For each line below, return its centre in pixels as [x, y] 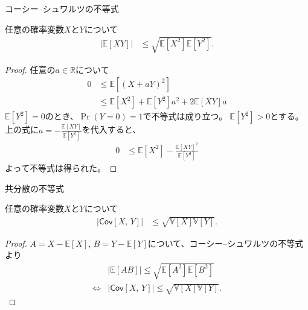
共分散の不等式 [34, 188]
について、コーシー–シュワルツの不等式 [226, 243]
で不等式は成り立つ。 [185, 116]
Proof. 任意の [30, 69]
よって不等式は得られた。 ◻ [61, 168]
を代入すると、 [111, 129]
